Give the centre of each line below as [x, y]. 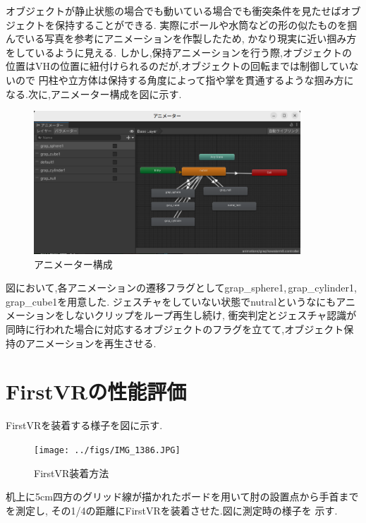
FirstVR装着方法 [72, 473]
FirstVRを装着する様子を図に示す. [84, 425]
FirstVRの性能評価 [96, 391]
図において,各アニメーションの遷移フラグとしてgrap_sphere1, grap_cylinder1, [181, 288]
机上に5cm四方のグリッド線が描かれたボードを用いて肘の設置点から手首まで [182, 497]
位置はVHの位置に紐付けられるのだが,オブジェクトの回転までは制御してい [177, 66]
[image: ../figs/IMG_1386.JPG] [107, 450]
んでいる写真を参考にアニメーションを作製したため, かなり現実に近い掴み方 [181, 38]
